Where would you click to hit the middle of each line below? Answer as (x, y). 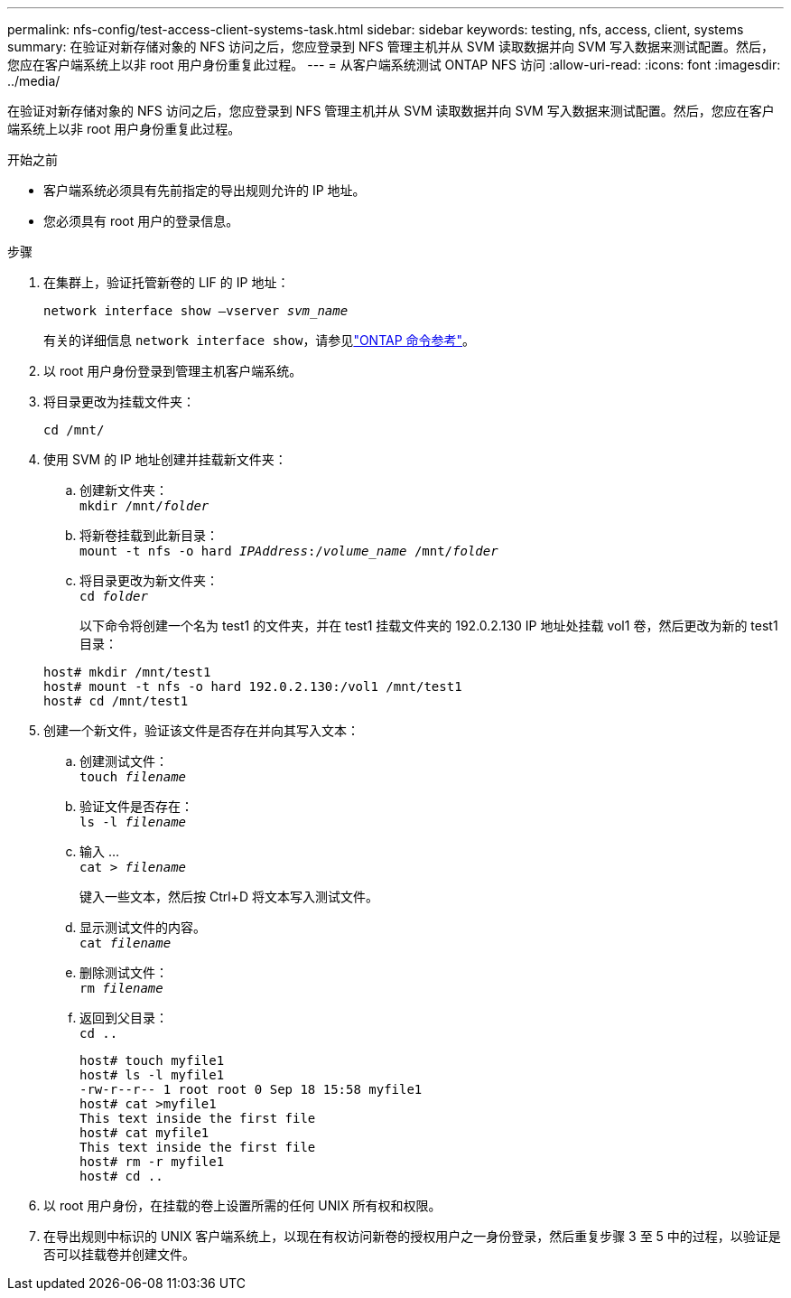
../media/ (34, 81)
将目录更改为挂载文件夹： (119, 402)
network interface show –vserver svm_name (196, 311)
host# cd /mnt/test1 (116, 701)
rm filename (121, 988)
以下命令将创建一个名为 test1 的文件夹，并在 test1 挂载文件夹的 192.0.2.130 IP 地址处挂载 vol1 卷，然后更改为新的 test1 (429, 626)
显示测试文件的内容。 (143, 927)
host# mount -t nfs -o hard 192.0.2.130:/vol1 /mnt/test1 (253, 686)
